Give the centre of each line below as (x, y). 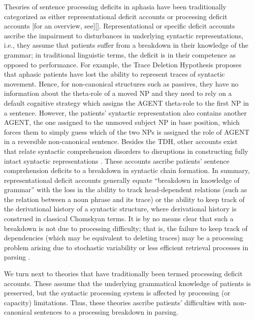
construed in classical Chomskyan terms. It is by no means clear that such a (119, 218)
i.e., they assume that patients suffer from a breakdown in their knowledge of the (126, 45)
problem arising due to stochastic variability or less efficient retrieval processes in (126, 247)
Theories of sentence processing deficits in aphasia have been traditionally (115, 6)
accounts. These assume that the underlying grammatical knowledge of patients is (127, 283)
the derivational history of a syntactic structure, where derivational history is (120, 209)
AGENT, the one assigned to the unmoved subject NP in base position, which (122, 122)
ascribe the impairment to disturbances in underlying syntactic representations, (124, 35)
